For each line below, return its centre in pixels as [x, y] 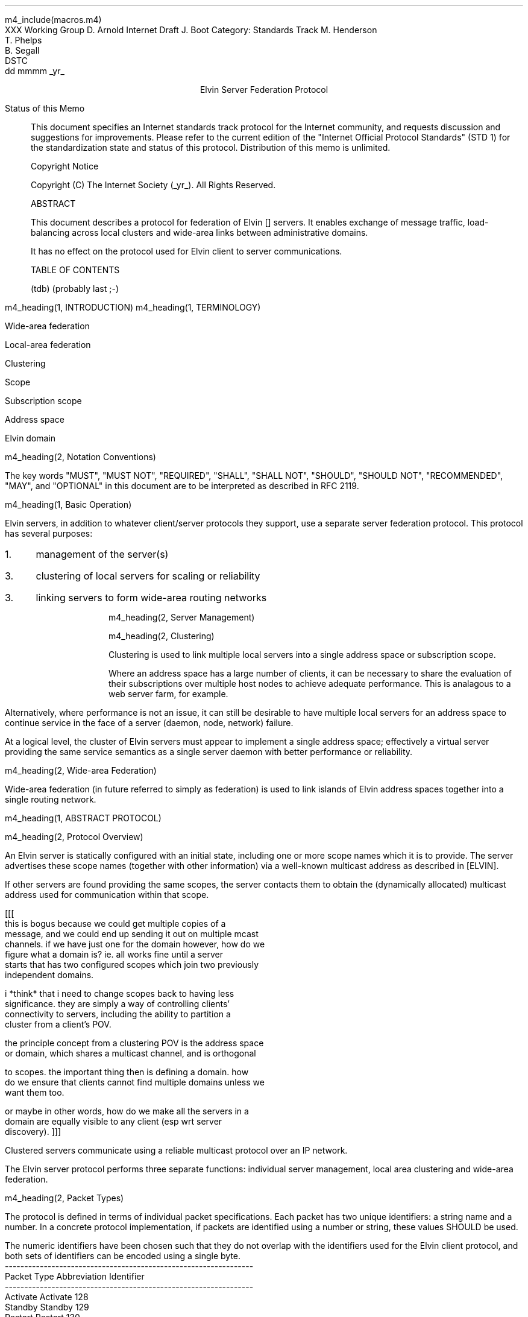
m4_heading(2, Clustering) [162, 636]
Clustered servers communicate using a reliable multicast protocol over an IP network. [176, 1150]
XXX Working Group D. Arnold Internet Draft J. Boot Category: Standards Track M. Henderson [191, 30]
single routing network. [51, 799]
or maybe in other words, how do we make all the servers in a [127, 1111]
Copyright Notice [65, 166]
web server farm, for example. [168, 694]
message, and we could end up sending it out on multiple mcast [132, 934]
